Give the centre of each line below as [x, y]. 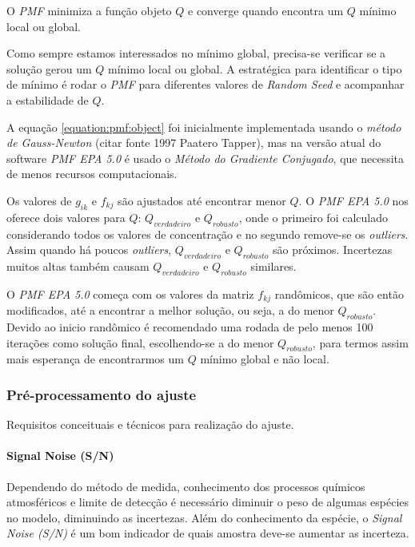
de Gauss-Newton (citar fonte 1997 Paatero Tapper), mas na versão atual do [194, 143]
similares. [273, 266]
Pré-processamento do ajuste [102, 394]
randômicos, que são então [339, 293]
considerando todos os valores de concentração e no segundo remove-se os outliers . [207, 234]
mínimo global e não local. [265, 359]
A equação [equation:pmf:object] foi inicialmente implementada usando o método [204, 127]
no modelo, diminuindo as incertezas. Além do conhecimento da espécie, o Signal [204, 517]
